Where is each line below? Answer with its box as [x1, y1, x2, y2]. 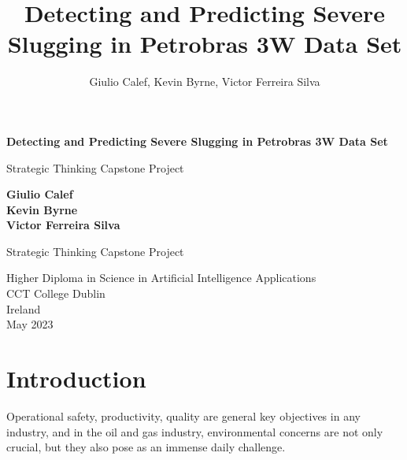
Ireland [6, 300, 41, 317]
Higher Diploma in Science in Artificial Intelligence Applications [6, 269, 316, 286]
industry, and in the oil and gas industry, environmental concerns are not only [6, 423, 383, 440]
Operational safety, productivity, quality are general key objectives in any [6, 407, 361, 424]
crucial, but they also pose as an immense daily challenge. [6, 439, 286, 455]
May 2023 [6, 316, 54, 332]
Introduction [6, 362, 146, 395]
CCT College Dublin [6, 285, 105, 302]
